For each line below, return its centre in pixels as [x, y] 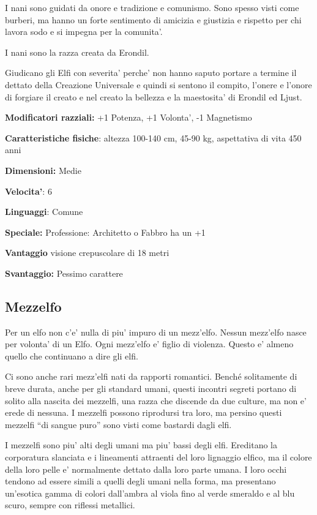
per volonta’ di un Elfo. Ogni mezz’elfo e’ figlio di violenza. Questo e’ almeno [149, 344]
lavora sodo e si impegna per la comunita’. [84, 32]
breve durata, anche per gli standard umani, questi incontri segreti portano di [151, 389]
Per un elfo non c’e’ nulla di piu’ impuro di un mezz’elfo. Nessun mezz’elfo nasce [156, 332]
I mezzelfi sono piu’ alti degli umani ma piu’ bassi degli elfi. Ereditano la [141, 445]
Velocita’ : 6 [28, 191]
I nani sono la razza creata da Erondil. [77, 52]
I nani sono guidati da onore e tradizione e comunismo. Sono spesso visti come [152, 7]
